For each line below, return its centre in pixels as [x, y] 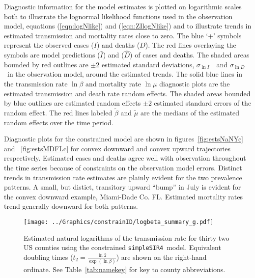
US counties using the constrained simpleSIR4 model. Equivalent [122, 247]
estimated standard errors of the [203, 103]
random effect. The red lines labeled [58, 112]
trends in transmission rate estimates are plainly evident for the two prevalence [123, 177]
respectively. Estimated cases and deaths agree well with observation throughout [125, 158]
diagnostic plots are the [195, 83]
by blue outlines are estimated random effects [72, 103]
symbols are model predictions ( [52, 55]
